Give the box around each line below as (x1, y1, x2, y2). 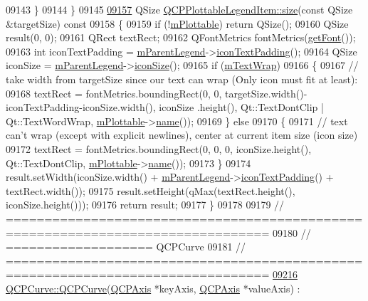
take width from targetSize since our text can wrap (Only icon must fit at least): (6, 71, 358, 86)
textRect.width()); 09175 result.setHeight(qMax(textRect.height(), (6, 183, 295, 198)
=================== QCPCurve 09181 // (6, 239, 246, 254)
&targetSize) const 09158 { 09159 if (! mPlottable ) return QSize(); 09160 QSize (6, 16, 349, 31)
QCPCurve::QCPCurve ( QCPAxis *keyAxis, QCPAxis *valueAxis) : (6, 280, 300, 295)
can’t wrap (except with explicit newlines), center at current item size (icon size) (6, 127, 358, 142)
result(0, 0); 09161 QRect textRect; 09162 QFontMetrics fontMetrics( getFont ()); (6, 30, 356, 45)
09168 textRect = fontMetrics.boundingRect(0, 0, (6, 85, 222, 100)
